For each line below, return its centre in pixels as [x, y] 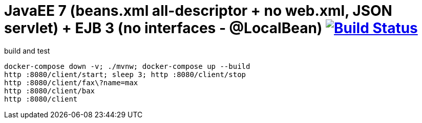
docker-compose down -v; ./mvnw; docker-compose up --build [127, 66]
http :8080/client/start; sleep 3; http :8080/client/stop [125, 74]
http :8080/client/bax [50, 91]
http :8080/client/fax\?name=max [71, 82]
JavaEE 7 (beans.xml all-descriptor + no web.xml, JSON [198, 11]
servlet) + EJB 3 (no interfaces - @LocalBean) [163, 28]
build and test [27, 51]
